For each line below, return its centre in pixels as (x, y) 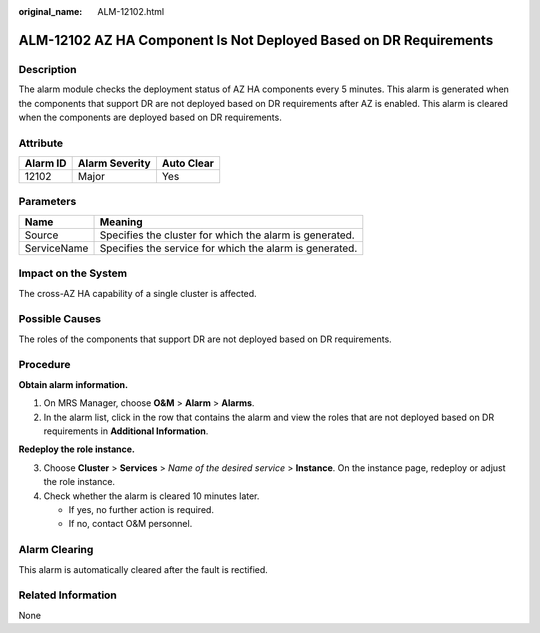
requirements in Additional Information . (126, 431)
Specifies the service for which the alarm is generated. (228, 248)
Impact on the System (73, 273)
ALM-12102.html (131, 11)
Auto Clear (188, 163)
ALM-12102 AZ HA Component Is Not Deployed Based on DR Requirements (256, 40)
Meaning (121, 222)
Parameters (47, 202)
